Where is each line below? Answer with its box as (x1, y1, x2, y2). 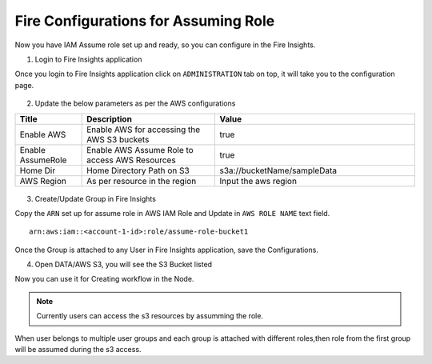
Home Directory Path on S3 (86, 165, 190, 176)
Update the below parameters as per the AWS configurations (34, 98, 236, 108)
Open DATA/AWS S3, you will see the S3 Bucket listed (34, 260, 212, 270)
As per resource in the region (86, 175, 197, 186)
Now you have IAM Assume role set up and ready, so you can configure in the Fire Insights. (14, 40, 316, 50)
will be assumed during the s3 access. (14, 345, 142, 354)
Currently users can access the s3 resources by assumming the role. (36, 311, 264, 321)
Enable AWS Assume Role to (86, 144, 194, 155)
